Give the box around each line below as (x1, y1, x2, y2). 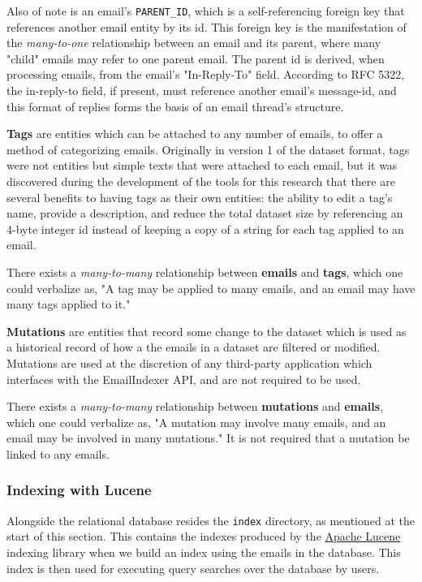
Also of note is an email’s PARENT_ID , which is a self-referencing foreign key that (6, 2, 405, 19)
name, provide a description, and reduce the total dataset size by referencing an (6, 205, 403, 222)
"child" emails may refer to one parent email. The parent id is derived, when (6, 50, 385, 67)
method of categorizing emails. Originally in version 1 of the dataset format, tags (6, 140, 410, 157)
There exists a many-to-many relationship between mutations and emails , (6, 398, 384, 415)
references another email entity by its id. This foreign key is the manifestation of (6, 18, 407, 35)
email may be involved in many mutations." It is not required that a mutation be (6, 429, 410, 446)
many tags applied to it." (6, 295, 131, 313)
